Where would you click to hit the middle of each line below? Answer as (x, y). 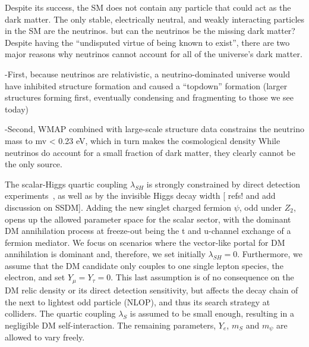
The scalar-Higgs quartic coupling (66, 184)
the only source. (34, 164)
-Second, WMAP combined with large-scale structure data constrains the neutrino (154, 129)
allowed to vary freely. (45, 337)
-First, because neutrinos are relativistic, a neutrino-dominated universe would (147, 74)
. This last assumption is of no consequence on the (202, 277)
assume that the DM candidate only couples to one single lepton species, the (144, 265)
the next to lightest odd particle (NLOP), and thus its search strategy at (138, 301)
